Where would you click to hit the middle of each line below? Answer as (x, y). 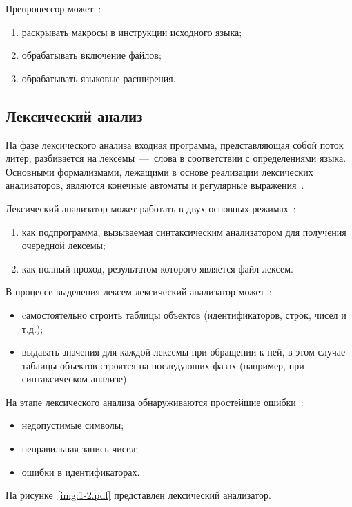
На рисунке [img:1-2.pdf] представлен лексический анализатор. (138, 495)
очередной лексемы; (63, 245)
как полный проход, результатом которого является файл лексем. (157, 268)
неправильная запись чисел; (80, 449)
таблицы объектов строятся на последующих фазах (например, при (163, 365)
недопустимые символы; (73, 425)
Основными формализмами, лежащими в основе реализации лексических (159, 171)
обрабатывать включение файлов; (91, 55)
